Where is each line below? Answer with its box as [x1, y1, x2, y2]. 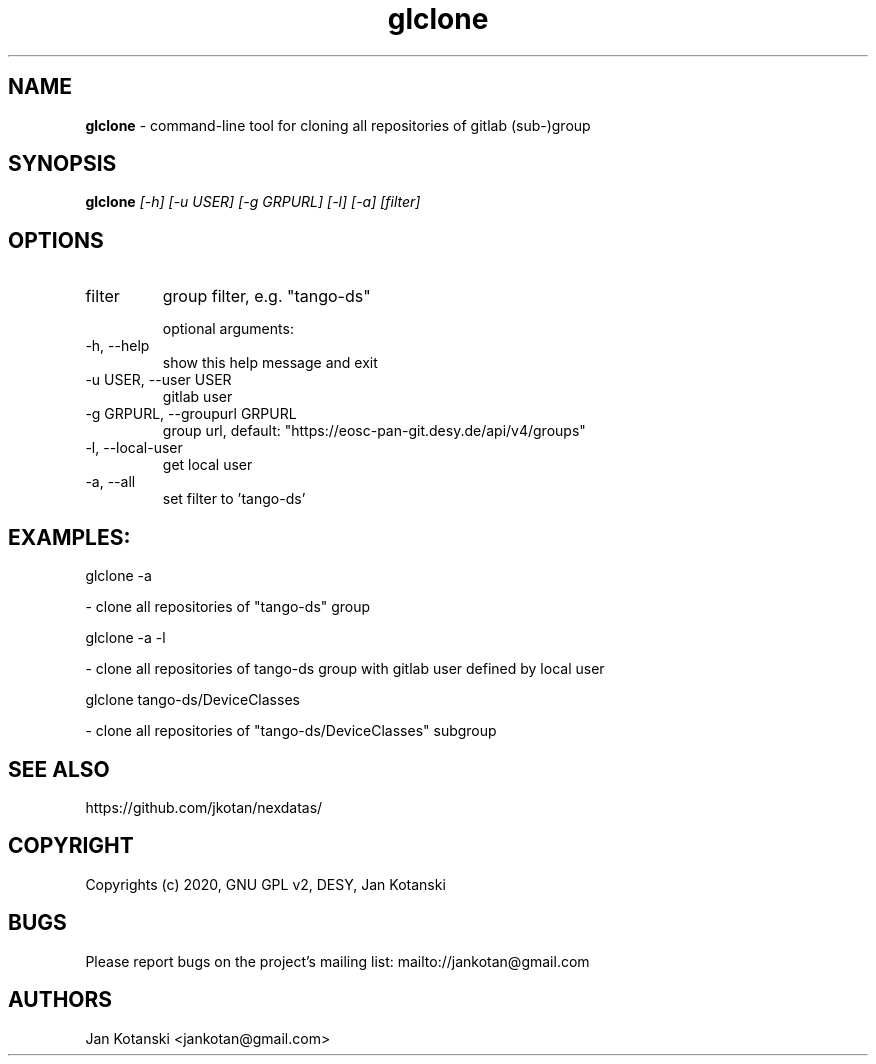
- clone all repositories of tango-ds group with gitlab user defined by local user [85, 660, 605, 678]
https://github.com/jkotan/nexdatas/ [85, 798, 323, 816]
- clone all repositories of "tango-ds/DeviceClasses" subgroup [85, 722, 497, 740]
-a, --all [85, 473, 136, 491]
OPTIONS [8, 227, 104, 253]
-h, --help [85, 337, 150, 355]
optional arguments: [162, 320, 294, 338]
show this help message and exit [162, 354, 378, 372]
